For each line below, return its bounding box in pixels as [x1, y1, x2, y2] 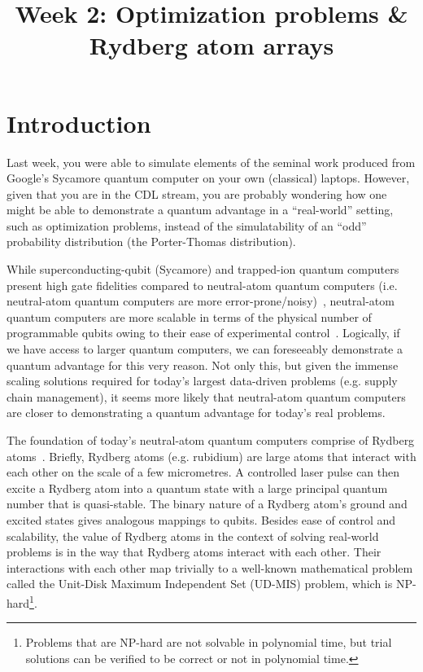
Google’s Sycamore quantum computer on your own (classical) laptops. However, [7, 169, 410, 187]
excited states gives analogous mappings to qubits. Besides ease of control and [7, 511, 396, 528]
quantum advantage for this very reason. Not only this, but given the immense [7, 356, 399, 373]
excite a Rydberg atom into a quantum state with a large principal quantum [7, 479, 388, 496]
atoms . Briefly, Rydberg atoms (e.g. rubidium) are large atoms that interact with [7, 447, 416, 464]
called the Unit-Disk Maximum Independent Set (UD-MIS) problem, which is [7, 575, 393, 592]
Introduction [7, 106, 151, 139]
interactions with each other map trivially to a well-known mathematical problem [7, 559, 413, 576]
